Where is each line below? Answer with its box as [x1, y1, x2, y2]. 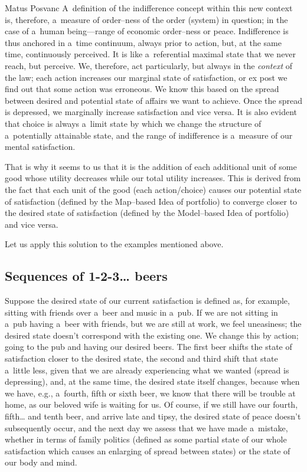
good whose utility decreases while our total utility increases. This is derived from [5, 172, 301, 184]
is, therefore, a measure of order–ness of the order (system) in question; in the [5, 13, 288, 25]
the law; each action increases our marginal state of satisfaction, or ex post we [5, 71, 288, 83]
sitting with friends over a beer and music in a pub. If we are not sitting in [5, 306, 278, 318]
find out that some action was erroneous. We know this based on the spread [5, 83, 279, 95]
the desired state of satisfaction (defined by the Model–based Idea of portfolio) [5, 206, 289, 219]
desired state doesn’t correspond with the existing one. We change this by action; [5, 329, 299, 341]
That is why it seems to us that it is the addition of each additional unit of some [5, 160, 297, 172]
